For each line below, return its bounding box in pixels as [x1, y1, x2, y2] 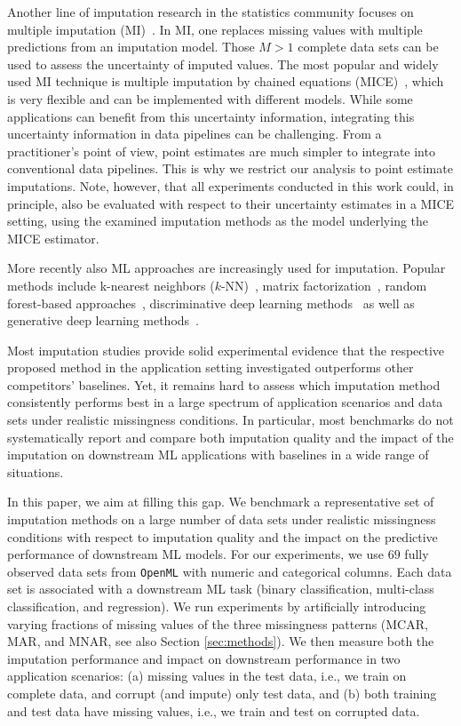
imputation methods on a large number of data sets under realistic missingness [7, 510, 436, 529]
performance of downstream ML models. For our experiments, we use [7, 545, 385, 563]
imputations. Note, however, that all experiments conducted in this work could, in [7, 176, 454, 195]
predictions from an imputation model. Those [7, 37, 255, 56]
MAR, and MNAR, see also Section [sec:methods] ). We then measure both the [7, 632, 434, 650]
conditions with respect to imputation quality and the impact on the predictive [7, 527, 438, 546]
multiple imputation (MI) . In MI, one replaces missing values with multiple [7, 20, 423, 38]
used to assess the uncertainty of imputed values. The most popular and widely [7, 54, 439, 73]
